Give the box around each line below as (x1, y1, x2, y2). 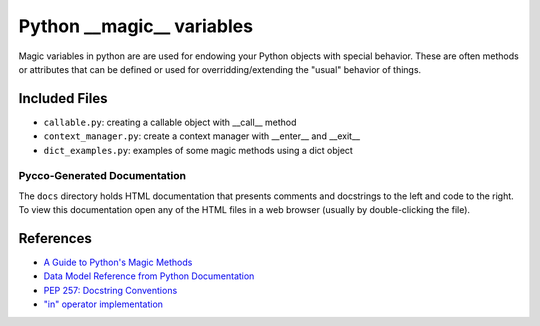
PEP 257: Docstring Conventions (43, 284, 178, 296)
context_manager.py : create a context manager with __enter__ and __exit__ (43, 130, 360, 142)
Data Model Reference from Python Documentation (43, 270, 255, 282)
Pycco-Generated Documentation (18, 169, 187, 183)
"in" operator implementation (43, 298, 164, 310)
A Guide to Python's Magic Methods (43, 256, 193, 269)
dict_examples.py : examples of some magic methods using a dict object (43, 144, 354, 156)
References (18, 230, 92, 247)
